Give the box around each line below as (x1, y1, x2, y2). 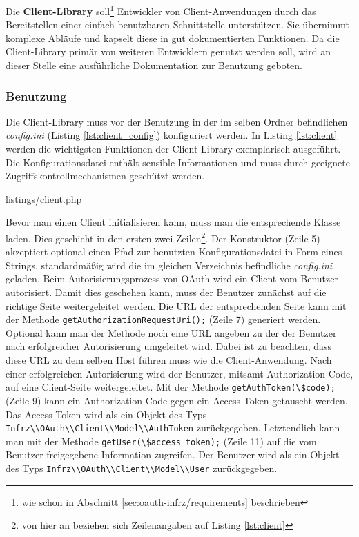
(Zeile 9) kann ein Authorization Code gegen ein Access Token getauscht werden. (6, 393, 348, 407)
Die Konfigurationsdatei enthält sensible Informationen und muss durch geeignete (6, 155, 350, 169)
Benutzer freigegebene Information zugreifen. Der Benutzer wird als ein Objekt (6, 447, 340, 462)
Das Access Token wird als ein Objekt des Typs (6, 407, 207, 421)
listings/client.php (6, 191, 82, 206)
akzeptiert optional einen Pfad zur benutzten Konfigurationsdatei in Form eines (6, 244, 342, 259)
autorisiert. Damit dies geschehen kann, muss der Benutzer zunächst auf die (6, 285, 327, 300)
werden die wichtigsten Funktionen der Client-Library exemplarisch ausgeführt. (6, 141, 341, 156)
